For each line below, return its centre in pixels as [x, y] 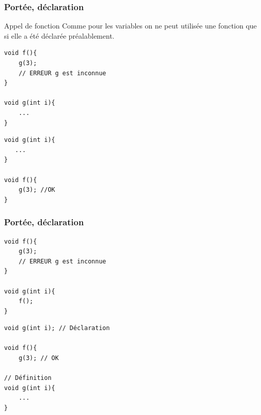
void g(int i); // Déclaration [57, 328]
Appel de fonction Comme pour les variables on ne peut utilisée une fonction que [130, 26]
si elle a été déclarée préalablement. [59, 35]
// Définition [28, 378]
